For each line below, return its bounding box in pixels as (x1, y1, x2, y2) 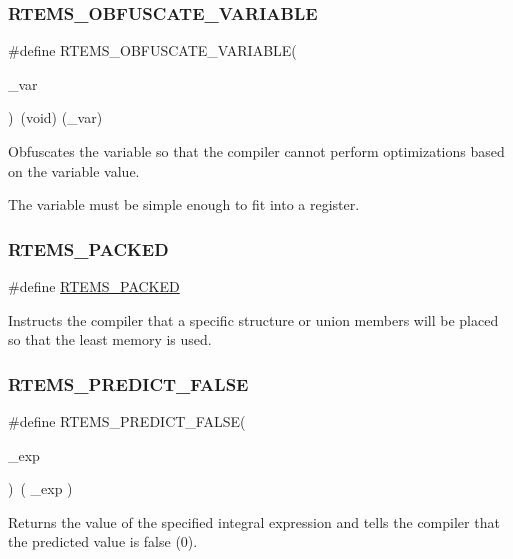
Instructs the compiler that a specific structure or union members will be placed (8, 309, 499, 330)
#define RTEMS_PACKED (8, 276, 180, 296)
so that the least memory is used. (8, 329, 212, 350)
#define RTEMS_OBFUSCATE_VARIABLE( (8, 40, 297, 61)
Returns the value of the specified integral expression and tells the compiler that (8, 511, 500, 532)
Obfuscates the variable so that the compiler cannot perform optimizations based (8, 141, 505, 161)
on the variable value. (8, 160, 140, 181)
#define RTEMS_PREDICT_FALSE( (8, 411, 246, 431)
